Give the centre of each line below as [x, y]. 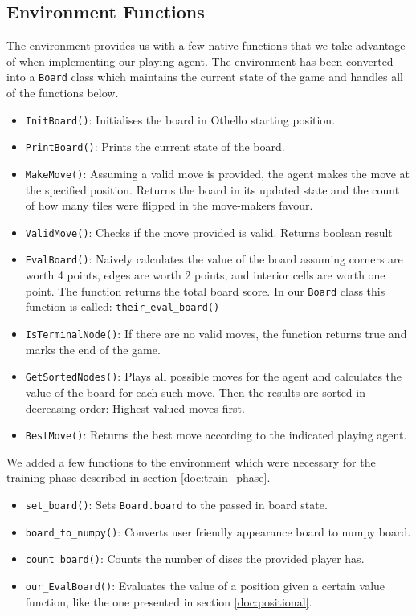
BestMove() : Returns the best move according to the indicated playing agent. [216, 435]
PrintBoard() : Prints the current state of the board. [155, 147]
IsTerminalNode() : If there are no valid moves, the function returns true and [216, 334]
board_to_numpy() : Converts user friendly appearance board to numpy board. [218, 531]
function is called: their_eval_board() [122, 306]
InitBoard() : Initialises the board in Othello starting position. [180, 119]
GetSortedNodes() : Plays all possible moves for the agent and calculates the [214, 376]
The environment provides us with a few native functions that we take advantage [206, 45]
